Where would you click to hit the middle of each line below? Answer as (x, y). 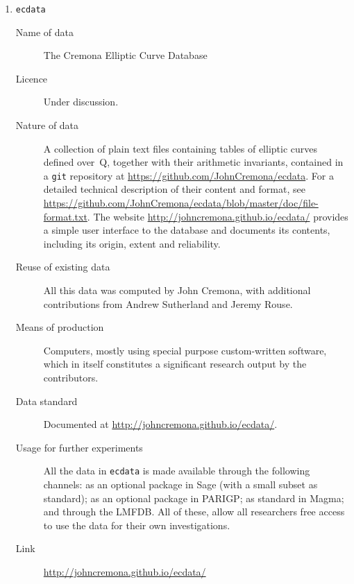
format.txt (65, 216)
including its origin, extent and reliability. (132, 243)
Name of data (45, 32)
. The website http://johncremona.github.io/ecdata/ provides (218, 216)
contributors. (71, 377)
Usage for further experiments (79, 447)
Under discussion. (81, 102)
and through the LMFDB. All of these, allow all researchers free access (194, 512)
